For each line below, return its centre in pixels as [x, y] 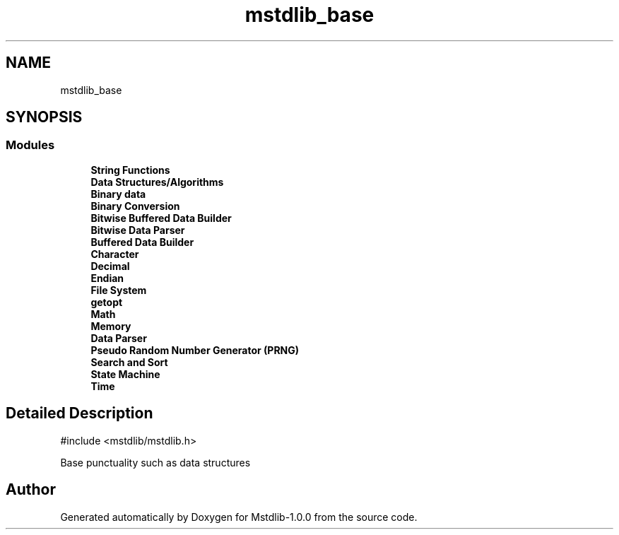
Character [115, 254]
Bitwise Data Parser [138, 230]
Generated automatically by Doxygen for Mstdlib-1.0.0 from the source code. [239, 517]
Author [31, 490]
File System [119, 290]
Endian [107, 278]
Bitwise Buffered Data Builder [161, 218]
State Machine [125, 374]
